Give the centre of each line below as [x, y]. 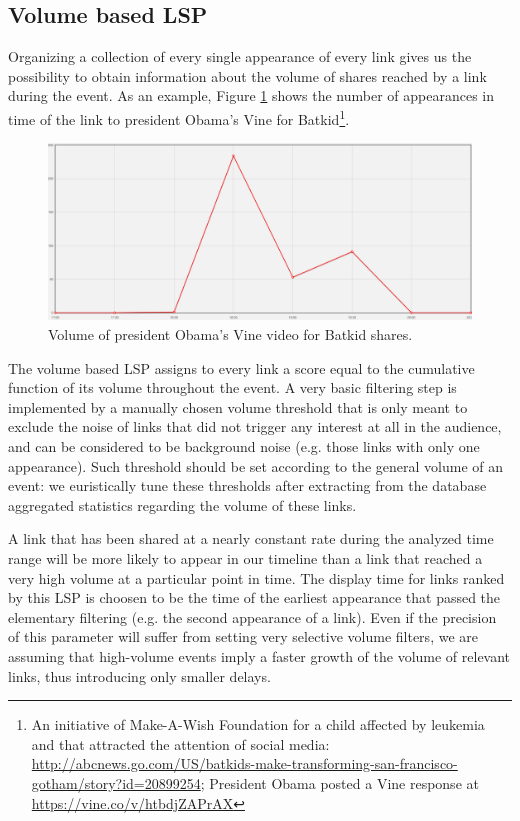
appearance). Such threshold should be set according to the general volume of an [256, 465]
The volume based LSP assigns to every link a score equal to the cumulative [241, 367]
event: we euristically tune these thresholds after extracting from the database [247, 485]
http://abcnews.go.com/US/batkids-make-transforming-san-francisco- [244, 763]
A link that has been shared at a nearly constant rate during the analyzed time [251, 538]
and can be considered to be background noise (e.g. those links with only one [244, 446]
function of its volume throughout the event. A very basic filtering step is [232, 387]
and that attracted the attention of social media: [180, 743]
